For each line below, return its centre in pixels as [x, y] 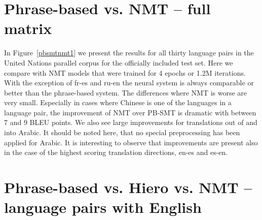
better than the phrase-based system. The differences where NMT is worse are [126, 92]
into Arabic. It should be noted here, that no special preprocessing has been [122, 132]
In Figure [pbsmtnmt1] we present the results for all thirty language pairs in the [129, 53]
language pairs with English [103, 207]
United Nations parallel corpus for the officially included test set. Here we [119, 62]
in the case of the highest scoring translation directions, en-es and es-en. [116, 152]
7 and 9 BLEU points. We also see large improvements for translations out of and [131, 122]
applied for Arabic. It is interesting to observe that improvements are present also [131, 142]
